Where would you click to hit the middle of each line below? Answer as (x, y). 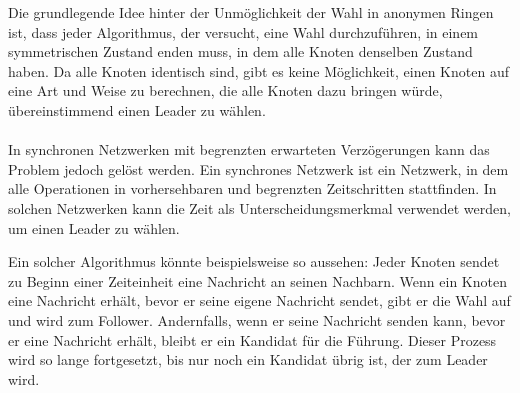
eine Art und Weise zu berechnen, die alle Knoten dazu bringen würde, (225, 90)
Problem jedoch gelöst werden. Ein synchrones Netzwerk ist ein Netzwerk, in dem (258, 168)
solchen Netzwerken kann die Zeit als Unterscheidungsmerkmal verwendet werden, (259, 207)
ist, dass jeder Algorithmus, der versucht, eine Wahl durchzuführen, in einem (243, 31)
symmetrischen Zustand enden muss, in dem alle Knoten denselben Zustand (240, 51)
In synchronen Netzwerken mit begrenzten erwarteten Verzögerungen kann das (249, 149)
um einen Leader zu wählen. (94, 227)
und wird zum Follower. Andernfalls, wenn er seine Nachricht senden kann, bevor (257, 319)
